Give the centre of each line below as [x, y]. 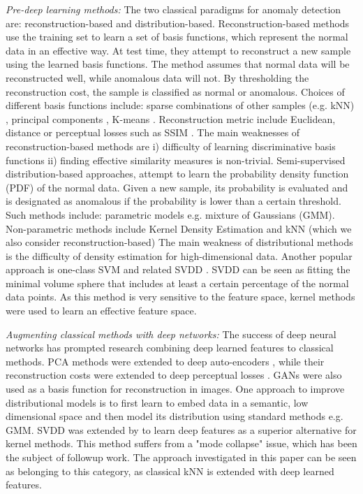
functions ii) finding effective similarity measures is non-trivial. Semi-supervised [176, 160]
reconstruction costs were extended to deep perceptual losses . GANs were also [174, 375]
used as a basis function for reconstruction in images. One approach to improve [175, 389]
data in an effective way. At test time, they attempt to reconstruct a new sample [178, 50]
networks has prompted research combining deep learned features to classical [170, 348]
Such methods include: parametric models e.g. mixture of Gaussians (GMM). [170, 214]
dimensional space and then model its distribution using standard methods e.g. [175, 416]
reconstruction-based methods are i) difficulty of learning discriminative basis [171, 146]
